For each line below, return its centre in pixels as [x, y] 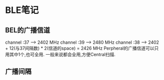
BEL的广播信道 [28, 30]
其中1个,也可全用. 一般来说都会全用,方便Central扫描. [62, 54]
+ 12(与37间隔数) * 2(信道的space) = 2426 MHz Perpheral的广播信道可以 [80, 48]
